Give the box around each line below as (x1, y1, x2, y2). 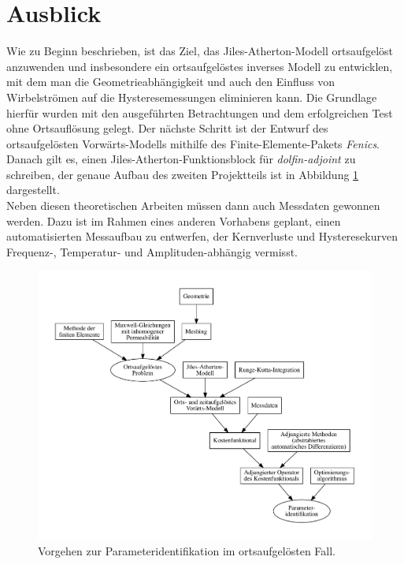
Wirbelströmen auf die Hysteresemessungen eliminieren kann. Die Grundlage (6, 88, 377, 105)
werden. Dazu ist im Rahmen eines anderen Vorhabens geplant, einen (6, 212, 341, 229)
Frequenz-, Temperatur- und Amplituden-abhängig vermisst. (6, 243, 298, 260)
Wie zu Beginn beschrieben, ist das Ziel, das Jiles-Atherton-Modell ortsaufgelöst (6, 43, 394, 59)
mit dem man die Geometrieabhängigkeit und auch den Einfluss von (6, 73, 335, 90)
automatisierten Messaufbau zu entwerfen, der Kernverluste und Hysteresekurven (6, 228, 398, 245)
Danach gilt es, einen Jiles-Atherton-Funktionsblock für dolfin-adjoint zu (6, 151, 356, 167)
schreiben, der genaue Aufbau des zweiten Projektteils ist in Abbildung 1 (6, 166, 359, 182)
